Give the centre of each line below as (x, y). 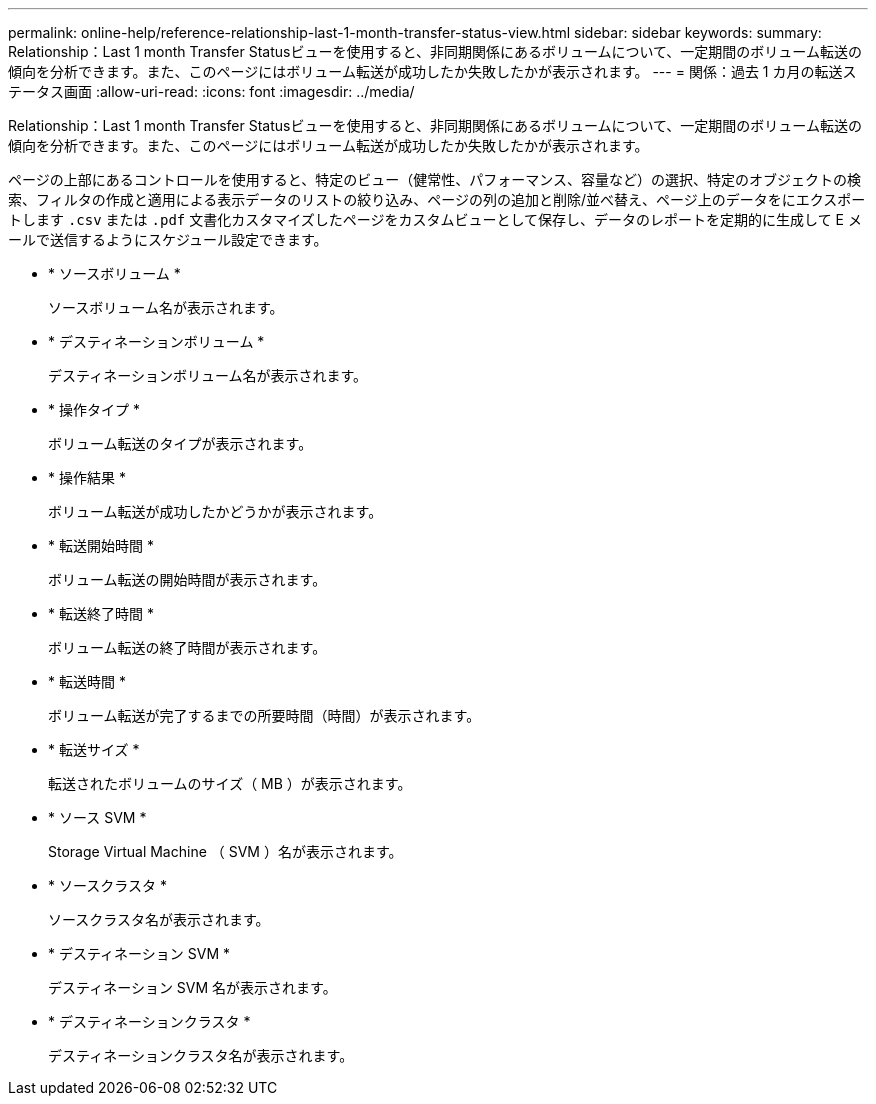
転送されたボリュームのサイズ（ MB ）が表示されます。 (230, 783)
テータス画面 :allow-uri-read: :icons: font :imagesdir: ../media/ (211, 91)
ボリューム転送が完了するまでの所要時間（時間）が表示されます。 (264, 715)
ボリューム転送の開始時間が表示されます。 (187, 579)
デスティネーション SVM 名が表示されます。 (192, 987)
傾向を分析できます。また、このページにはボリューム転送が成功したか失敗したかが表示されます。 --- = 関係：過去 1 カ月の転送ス (432, 71)
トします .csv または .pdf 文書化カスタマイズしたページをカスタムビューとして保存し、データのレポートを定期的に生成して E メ (435, 219)
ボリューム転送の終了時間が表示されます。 (187, 647)
